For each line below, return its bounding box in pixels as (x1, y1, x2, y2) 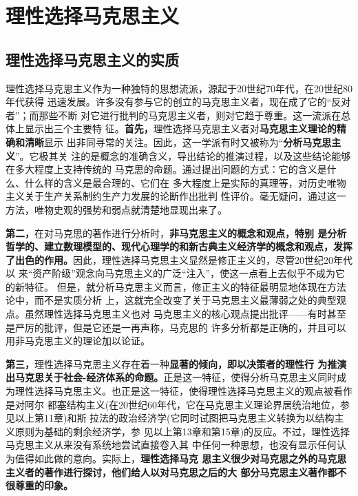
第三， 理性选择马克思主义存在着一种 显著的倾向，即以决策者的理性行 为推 (6, 356, 337, 371)
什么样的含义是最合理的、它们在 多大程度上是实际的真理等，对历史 (24, 175, 327, 189)
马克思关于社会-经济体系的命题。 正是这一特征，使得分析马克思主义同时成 (14, 370, 347, 384)
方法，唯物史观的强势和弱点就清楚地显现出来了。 (6, 202, 227, 216)
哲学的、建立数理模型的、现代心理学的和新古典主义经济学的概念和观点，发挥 (6, 239, 352, 254)
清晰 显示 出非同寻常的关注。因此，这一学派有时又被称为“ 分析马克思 (24, 134, 332, 149)
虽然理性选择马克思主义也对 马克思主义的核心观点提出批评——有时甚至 (24, 307, 346, 321)
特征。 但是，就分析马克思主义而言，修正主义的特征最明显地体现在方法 (24, 279, 346, 293)
